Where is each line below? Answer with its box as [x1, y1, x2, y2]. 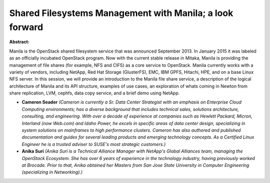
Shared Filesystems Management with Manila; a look [9, 7, 233, 18]
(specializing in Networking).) [21, 169, 83, 175]
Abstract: [9, 39, 29, 45]
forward [9, 21, 43, 32]
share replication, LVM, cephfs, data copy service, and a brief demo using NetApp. [9, 90, 180, 96]
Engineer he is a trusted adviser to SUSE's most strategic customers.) [21, 141, 166, 147]
